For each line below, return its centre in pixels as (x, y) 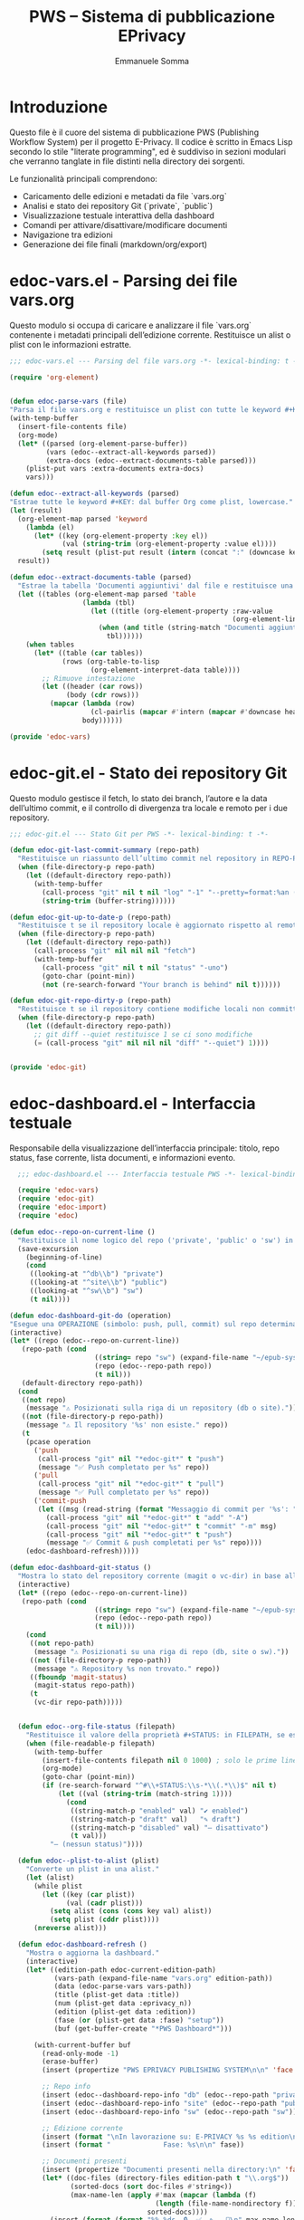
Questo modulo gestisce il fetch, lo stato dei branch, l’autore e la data (138, 798)
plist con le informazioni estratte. (71, 344)
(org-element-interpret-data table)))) (166, 670)
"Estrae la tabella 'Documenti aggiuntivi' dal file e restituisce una (156, 586)
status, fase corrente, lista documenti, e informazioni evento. (123, 1157)
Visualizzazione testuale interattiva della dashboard (119, 215)
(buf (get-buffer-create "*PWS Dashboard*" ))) (143, 2029)
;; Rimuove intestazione (89, 678)
